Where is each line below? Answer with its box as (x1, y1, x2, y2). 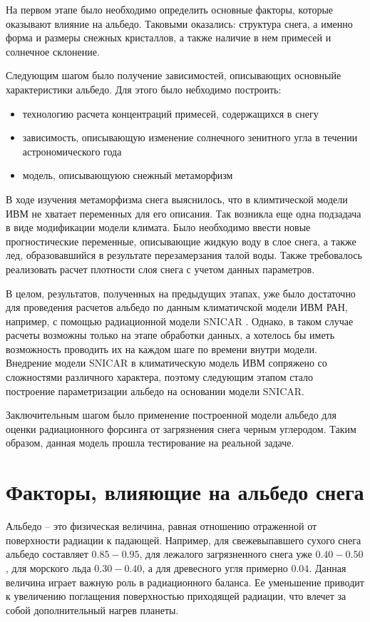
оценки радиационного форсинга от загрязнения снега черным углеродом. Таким (6, 421, 356, 436)
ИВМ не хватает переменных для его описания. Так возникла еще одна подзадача (6, 205, 361, 220)
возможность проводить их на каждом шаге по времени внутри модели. (6, 341, 317, 356)
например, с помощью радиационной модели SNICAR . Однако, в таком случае (6, 313, 354, 328)
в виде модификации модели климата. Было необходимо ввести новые (6, 220, 311, 235)
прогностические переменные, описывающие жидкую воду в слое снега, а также (6, 233, 356, 248)
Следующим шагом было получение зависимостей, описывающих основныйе (6, 68, 341, 83)
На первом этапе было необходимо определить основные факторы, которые (6, 2, 334, 16)
